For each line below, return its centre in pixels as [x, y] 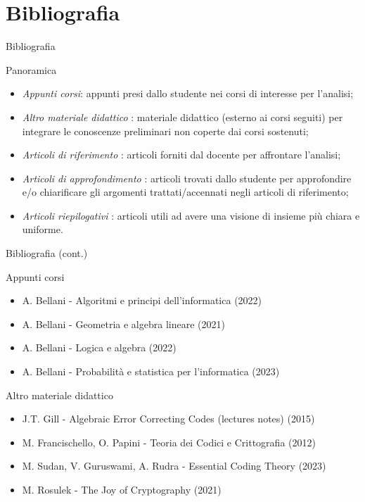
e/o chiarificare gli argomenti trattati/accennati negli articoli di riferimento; [185, 192]
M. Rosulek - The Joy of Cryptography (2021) [122, 489]
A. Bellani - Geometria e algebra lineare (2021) [123, 324]
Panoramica [31, 69]
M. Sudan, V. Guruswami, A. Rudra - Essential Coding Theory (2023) [174, 466]
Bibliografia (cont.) [47, 253]
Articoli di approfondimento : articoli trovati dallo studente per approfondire [187, 178]
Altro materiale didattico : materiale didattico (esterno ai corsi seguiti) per [182, 117]
